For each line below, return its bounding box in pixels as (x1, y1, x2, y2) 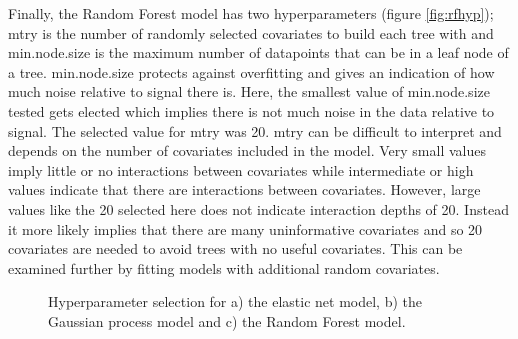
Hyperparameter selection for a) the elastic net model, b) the (48, 291, 423, 312)
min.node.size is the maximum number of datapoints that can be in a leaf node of (8, 42, 509, 63)
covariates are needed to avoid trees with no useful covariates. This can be (8, 238, 463, 259)
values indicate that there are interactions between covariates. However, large (8, 179, 481, 200)
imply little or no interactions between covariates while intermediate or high (8, 159, 474, 180)
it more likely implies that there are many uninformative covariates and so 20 (8, 218, 483, 239)
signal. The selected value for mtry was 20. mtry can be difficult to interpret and (8, 120, 502, 141)
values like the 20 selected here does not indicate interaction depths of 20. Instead (8, 198, 509, 219)
